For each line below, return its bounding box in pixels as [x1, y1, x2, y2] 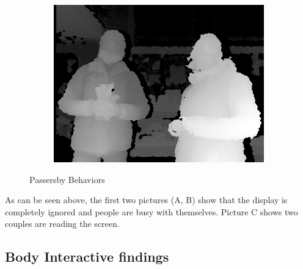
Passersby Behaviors [29, 173, 105, 185]
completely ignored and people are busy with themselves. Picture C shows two [5, 205, 298, 218]
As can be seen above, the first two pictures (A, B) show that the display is [5, 193, 288, 206]
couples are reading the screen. [5, 217, 120, 230]
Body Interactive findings [5, 247, 169, 266]
